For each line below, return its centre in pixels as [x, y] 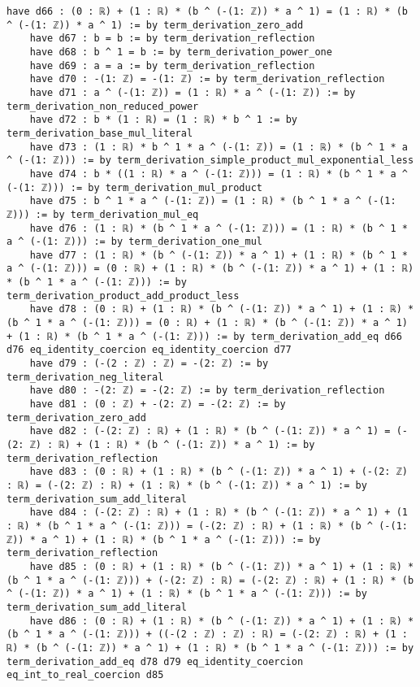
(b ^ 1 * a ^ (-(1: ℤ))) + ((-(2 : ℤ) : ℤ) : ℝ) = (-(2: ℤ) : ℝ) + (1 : [207, 635]
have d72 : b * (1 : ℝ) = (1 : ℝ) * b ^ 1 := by [163, 120]
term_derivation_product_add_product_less [123, 296]
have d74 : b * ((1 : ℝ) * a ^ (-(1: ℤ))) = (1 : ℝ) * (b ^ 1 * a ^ [219, 174]
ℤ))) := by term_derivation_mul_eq [103, 214]
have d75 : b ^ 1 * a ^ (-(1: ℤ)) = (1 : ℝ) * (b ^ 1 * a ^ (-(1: [213, 201]
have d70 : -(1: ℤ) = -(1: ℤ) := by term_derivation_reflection [207, 79]
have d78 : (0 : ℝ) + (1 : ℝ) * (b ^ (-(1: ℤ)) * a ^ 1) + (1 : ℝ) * [222, 309]
